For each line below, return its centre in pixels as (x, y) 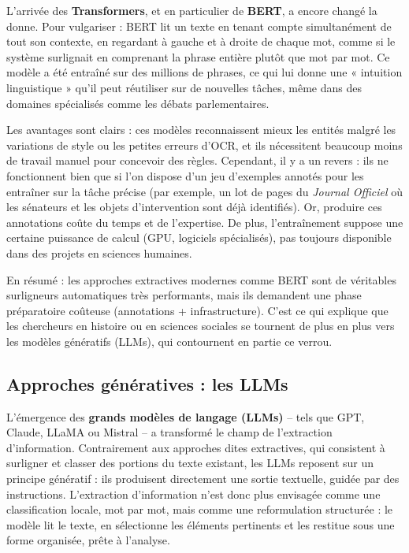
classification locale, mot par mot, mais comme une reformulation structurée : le (200, 509)
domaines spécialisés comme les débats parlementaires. (138, 103)
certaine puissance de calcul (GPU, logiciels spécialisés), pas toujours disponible (199, 238)
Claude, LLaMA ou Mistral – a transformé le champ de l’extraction (169, 432)
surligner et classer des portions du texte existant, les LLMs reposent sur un (190, 463)
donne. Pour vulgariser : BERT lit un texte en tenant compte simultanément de (199, 26)
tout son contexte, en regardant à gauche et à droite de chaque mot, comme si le (201, 41)
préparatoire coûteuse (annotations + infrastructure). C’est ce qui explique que (197, 310)
